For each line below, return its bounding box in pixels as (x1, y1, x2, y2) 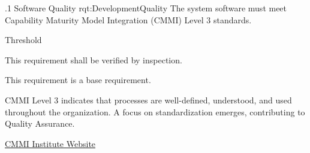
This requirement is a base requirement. (5, 74, 151, 86)
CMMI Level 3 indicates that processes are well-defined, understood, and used (5, 93, 292, 106)
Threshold (5, 33, 42, 46)
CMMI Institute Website (5, 137, 96, 149)
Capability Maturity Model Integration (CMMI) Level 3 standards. (5, 13, 252, 26)
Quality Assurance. (5, 117, 75, 130)
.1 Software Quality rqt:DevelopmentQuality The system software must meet (5, 2, 287, 14)
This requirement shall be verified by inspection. (5, 53, 182, 66)
